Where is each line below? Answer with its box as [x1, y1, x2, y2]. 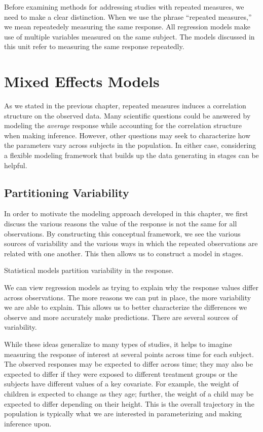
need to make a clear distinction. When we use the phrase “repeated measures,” [4, 11, 252, 22]
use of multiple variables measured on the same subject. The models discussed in [4, 31, 255, 42]
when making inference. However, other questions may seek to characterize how [4, 130, 251, 140]
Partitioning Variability [4, 184, 129, 200]
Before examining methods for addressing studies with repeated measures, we [4, 2, 244, 12]
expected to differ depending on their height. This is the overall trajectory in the [4, 398, 254, 409]
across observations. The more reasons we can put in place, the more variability [4, 292, 251, 302]
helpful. [4, 160, 27, 170]
